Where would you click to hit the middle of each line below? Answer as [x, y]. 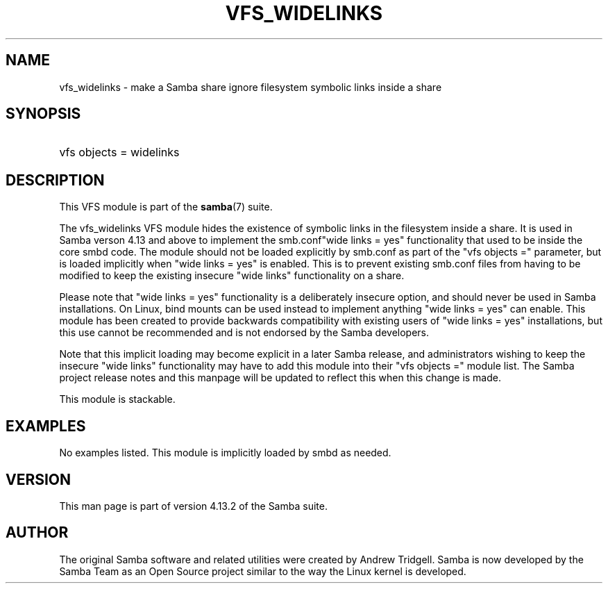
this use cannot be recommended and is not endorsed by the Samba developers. [244, 333]
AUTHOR [37, 533]
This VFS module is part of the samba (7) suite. [166, 207]
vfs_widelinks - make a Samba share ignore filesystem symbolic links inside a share [251, 87]
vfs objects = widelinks [119, 152]
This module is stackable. [117, 399]
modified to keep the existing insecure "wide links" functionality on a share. [232, 276]
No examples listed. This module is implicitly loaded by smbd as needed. [225, 453]
